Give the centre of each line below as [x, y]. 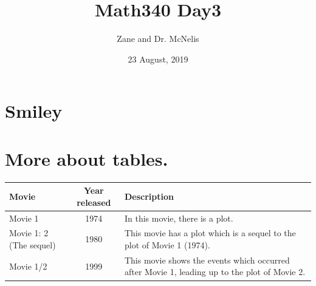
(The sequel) [33, 245]
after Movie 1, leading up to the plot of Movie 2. [215, 272]
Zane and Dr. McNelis [158, 39]
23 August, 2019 [158, 59]
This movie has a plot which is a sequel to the [210, 233]
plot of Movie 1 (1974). [167, 245]
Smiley [34, 111]
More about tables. [87, 158]
